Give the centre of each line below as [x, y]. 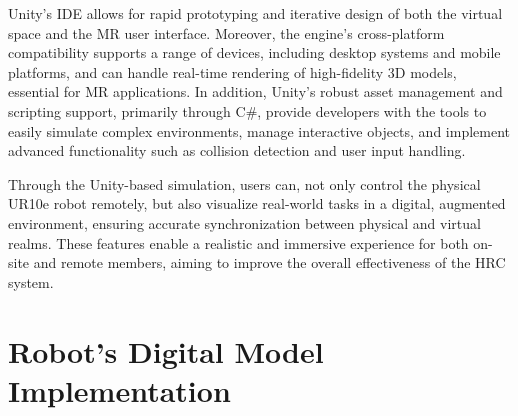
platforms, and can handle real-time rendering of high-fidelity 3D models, [232, 71]
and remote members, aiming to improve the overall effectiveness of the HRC [269, 262]
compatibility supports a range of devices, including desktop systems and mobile [254, 52]
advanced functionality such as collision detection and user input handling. [237, 150]
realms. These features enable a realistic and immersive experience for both [238, 242]
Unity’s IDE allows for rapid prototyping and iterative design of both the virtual [255, 13]
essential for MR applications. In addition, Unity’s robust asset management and [255, 91]
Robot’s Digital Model [166, 350]
